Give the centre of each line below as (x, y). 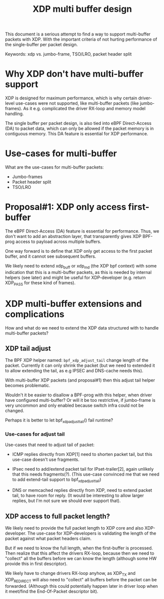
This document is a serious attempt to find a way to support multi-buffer (78, 34)
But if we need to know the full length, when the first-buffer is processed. (79, 548)
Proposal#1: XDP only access (66, 207)
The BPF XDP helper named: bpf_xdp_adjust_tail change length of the (77, 360)
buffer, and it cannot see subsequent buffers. (51, 256)
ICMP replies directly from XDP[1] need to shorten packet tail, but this (82, 454)
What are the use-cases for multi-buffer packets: (55, 167)
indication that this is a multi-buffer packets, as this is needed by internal (78, 272)
